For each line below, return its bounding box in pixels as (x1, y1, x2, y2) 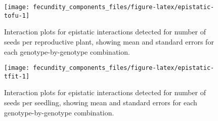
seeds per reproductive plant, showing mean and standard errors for (4, 36, 214, 47)
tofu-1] (4, 12, 30, 19)
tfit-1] (4, 72, 30, 80)
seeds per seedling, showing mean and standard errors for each (4, 97, 197, 107)
